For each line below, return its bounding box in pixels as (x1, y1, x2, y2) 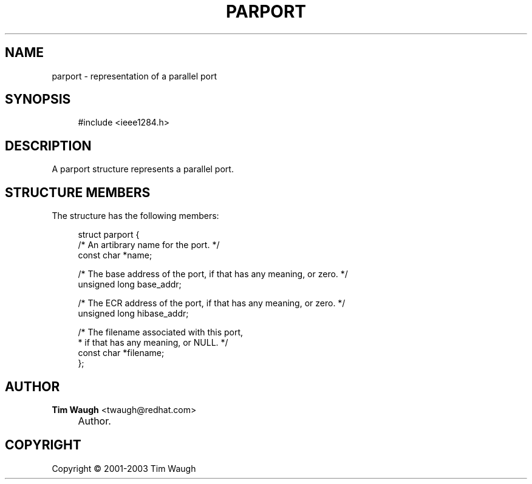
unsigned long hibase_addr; (78, 308, 189, 319)
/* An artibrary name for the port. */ (78, 240, 220, 250)
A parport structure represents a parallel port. (52, 164, 234, 175)
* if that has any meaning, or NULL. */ (78, 337, 228, 348)
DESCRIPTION (5, 138, 92, 153)
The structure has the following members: (52, 210, 219, 221)
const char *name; (78, 250, 152, 261)
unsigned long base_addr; (78, 279, 182, 290)
